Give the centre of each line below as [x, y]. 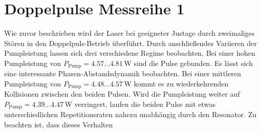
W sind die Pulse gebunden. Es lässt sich [188, 63]
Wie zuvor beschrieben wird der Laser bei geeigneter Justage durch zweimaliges [129, 33]
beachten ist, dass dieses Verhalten [59, 125]
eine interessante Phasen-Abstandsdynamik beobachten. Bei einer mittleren [123, 73]
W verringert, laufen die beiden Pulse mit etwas [140, 104]
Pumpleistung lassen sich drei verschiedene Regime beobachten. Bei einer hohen [130, 53]
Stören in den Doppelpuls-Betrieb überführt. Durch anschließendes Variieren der [130, 43]
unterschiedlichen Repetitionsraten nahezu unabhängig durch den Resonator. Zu [130, 114]
